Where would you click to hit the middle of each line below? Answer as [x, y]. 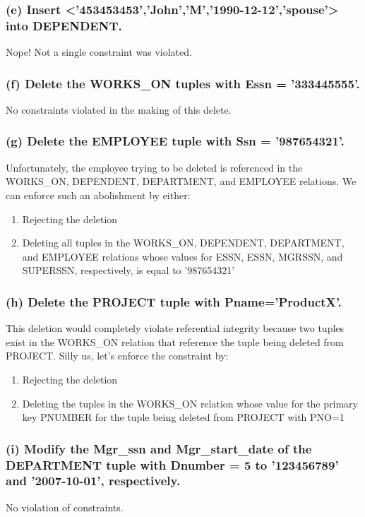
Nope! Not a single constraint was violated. [99, 52]
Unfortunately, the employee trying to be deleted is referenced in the [154, 167]
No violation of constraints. [65, 507]
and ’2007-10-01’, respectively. [93, 481]
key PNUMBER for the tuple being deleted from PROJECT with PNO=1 [183, 417]
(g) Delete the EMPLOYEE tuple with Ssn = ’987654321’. [175, 141]
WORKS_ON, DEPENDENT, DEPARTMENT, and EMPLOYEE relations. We [181, 181]
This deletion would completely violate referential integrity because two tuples [175, 328]
